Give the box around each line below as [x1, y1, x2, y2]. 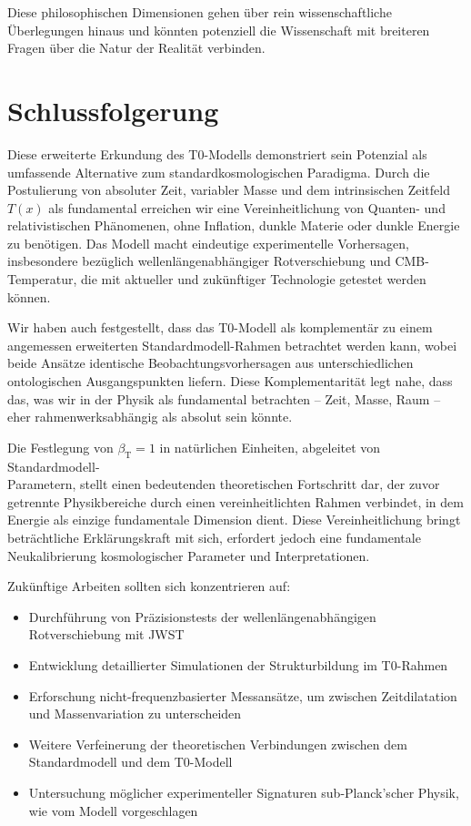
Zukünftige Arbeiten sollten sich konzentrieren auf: [7, 576, 291, 596]
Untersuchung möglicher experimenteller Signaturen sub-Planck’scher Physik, [28, 782, 459, 801]
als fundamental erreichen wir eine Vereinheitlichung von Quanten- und [48, 198, 446, 217]
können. [7, 287, 51, 306]
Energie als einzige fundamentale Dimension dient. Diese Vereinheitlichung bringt [7, 510, 461, 529]
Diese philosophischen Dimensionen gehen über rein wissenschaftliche [7, 3, 392, 21]
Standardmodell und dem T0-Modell [28, 752, 233, 771]
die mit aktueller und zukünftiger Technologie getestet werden [80, 270, 426, 289]
